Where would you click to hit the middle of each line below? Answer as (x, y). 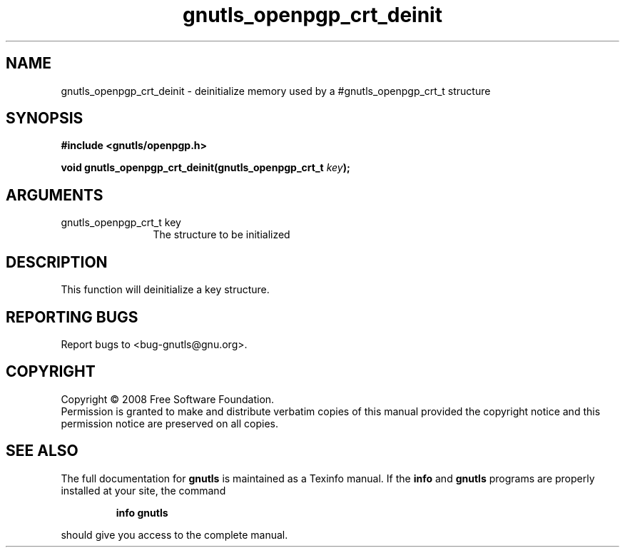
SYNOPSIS (45, 118)
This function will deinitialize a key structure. (165, 290)
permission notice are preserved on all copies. (169, 423)
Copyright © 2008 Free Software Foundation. (168, 399)
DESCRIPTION (57, 262)
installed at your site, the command (143, 490)
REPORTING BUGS (72, 317)
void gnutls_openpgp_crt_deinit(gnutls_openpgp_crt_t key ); (205, 168)
